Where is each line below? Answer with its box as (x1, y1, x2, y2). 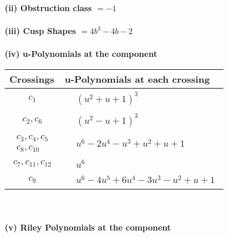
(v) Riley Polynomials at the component (5, 221, 171, 233)
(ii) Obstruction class (5, 2, 92, 13)
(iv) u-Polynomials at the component (5, 48, 158, 60)
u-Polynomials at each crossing (64, 72, 210, 86)
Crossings (9, 72, 55, 86)
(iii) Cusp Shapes (5, 25, 76, 37)
